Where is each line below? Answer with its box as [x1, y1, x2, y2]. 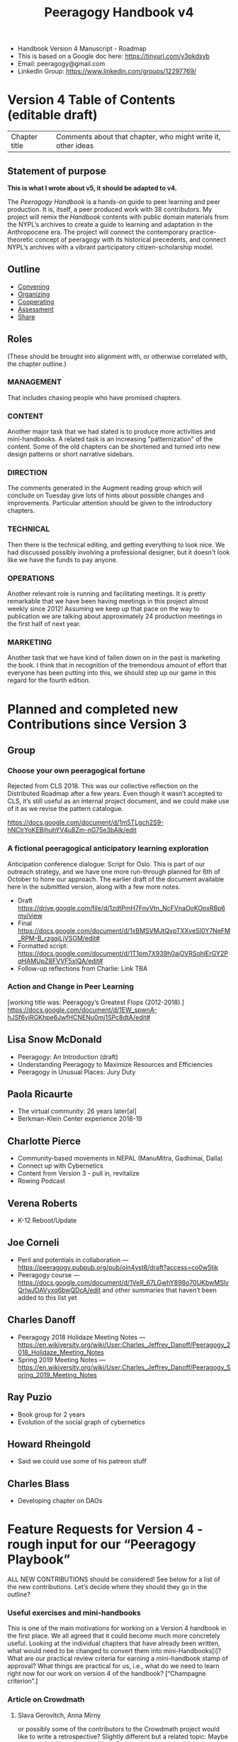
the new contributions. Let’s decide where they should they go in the [7, 1583, 208, 1591]
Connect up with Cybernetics [17, 1161, 104, 1170]
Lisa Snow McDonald [7, 1033, 102, 1045]
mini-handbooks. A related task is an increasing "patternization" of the [7, 435, 213, 443]
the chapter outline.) [7, 360, 67, 368]
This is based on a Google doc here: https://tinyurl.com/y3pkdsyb [17, 52, 210, 60]
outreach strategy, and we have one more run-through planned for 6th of [7, 867, 221, 876]
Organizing [17, 289, 50, 299]
